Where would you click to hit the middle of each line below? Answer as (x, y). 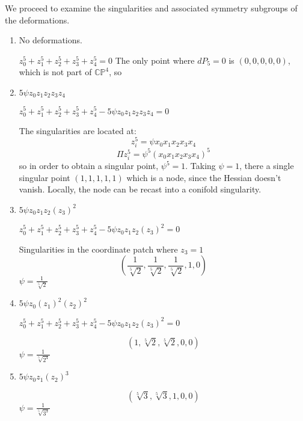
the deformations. (37, 20)
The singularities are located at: (78, 130)
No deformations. (50, 40)
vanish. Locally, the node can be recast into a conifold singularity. (140, 189)
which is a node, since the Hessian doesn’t (204, 177)
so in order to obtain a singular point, (89, 166)
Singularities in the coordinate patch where (98, 249)
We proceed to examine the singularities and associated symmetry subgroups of (151, 8)
